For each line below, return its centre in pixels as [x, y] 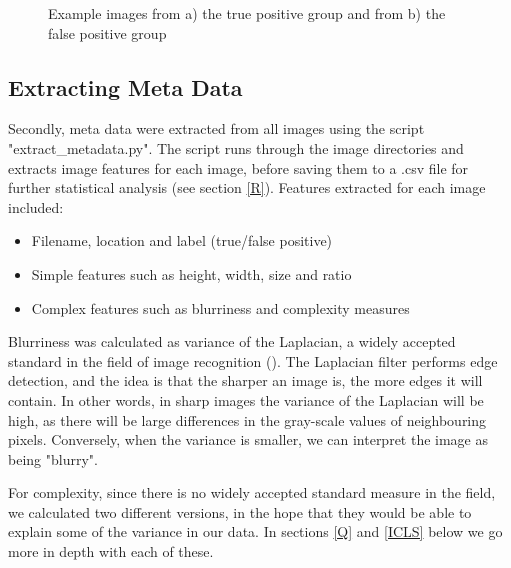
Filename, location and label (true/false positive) [182, 240]
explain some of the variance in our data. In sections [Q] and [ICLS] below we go [255, 531]
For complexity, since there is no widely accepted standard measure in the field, [252, 492]
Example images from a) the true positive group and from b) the [247, 13]
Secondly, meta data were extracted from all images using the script [216, 128]
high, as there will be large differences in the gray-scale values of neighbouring [247, 419]
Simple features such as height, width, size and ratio [191, 273]
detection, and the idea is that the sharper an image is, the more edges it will [245, 380]
